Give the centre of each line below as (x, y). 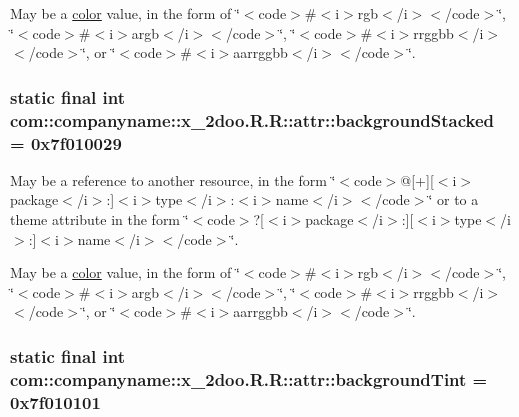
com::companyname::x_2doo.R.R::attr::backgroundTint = (249, 378)
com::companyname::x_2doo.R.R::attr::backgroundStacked (252, 119)
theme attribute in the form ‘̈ (99, 219)
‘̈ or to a (453, 199)
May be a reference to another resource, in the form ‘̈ (173, 179)
